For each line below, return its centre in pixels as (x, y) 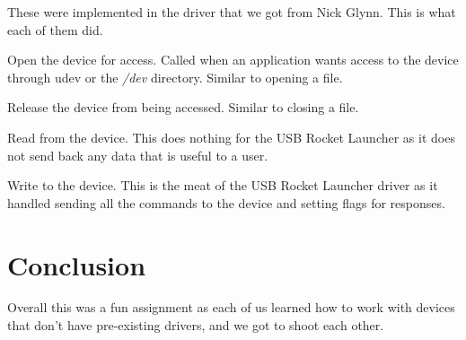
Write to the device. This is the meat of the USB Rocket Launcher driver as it (223, 185)
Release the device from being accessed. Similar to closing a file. (183, 107)
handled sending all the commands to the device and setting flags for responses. (226, 202)
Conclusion (77, 264)
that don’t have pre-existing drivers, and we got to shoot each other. (196, 325)
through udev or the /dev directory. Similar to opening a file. (175, 77)
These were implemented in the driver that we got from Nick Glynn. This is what (232, 12)
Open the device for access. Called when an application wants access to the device (233, 60)
